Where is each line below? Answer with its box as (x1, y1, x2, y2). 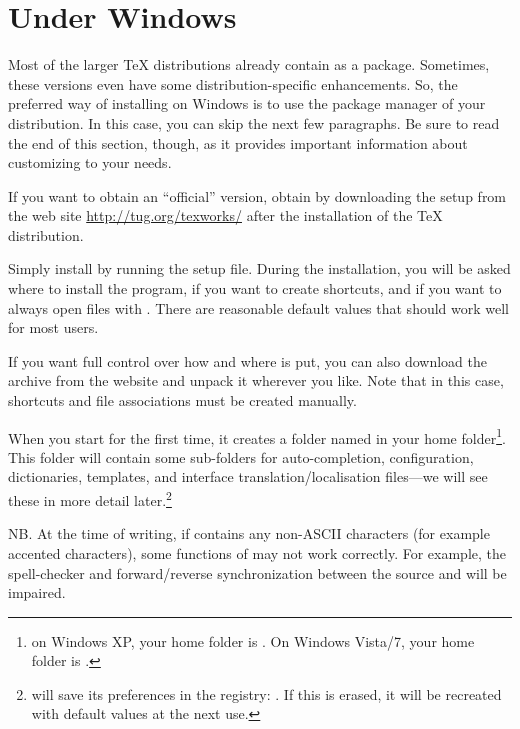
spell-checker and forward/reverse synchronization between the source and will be (8, 562, 507, 583)
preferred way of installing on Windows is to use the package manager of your (8, 93, 486, 114)
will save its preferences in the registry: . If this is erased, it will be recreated (31, 683, 502, 704)
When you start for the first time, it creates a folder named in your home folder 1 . (8, 424, 506, 448)
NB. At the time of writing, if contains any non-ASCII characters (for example (8, 523, 490, 544)
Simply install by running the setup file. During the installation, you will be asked (8, 258, 511, 279)
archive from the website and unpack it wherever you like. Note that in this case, (8, 370, 504, 391)
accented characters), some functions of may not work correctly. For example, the (8, 542, 507, 563)
